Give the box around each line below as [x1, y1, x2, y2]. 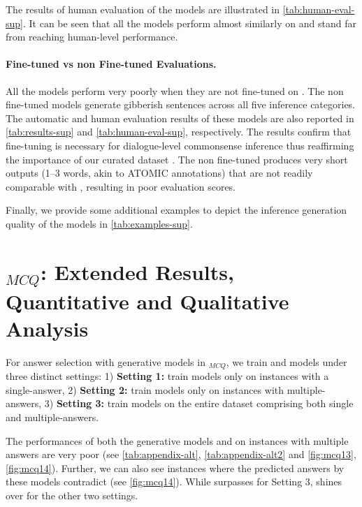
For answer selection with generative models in [6, 354, 205, 369]
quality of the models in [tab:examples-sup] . [6, 216, 193, 230]
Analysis [6, 314, 89, 342]
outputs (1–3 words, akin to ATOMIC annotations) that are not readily [6, 166, 313, 180]
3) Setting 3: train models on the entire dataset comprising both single [44, 396, 354, 411]
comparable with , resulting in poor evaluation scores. [6, 179, 236, 193]
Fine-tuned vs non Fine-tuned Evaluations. [6, 57, 217, 71]
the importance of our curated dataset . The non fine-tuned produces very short [6, 152, 348, 166]
